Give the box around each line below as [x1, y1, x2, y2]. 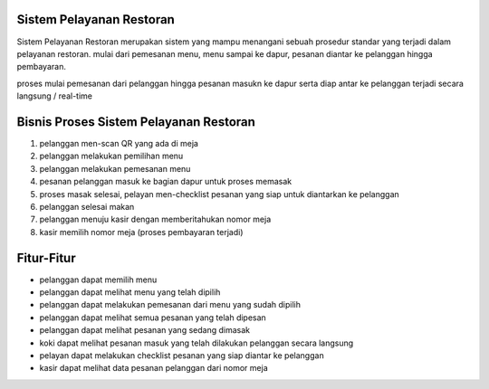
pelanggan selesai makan [39, 201, 135, 212]
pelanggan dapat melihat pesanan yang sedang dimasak [39, 325, 251, 336]
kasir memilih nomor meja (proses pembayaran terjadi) [39, 226, 244, 237]
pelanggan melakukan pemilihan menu [39, 150, 184, 162]
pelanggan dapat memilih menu [39, 274, 158, 285]
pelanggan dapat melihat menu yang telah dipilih [39, 287, 221, 298]
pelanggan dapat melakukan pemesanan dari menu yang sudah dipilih [39, 299, 302, 310]
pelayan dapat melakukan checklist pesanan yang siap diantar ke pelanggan [39, 349, 325, 361]
